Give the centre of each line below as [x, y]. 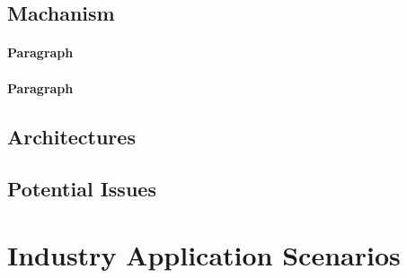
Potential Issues [82, 189]
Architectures [71, 136]
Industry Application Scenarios [204, 254]
